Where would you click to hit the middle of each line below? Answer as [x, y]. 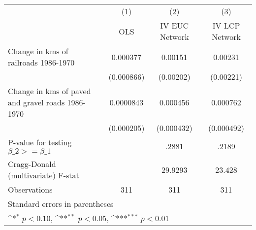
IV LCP [226, 25]
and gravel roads [36, 102]
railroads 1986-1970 [41, 62]
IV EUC [175, 25]
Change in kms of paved [49, 91]
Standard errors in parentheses [61, 204]
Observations [30, 189]
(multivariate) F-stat [44, 175]
